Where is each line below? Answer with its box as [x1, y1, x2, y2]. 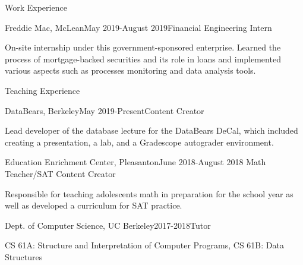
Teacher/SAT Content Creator [5, 167, 116, 179]
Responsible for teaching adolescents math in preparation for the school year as [5, 187, 293, 200]
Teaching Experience [5, 84, 80, 96]
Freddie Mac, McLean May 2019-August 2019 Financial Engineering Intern [5, 21, 272, 33]
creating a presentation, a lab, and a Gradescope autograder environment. [5, 135, 274, 148]
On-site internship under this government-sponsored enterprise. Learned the [5, 41, 281, 53]
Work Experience [5, 1, 67, 13]
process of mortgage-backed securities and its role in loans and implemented [5, 52, 281, 65]
